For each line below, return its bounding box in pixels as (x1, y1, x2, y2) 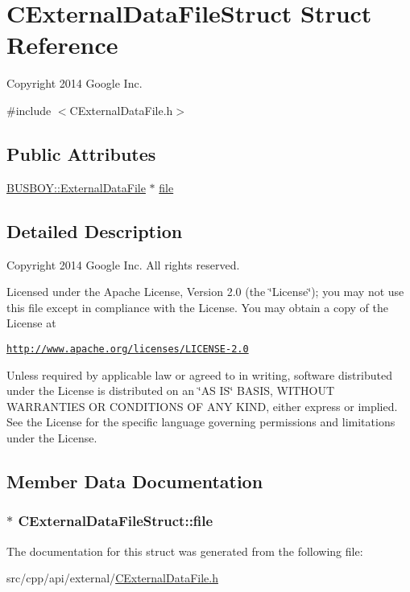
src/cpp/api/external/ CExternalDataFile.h (6, 569, 218, 586)
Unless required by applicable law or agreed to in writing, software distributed (6, 366, 392, 383)
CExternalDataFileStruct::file (18, 511, 213, 531)
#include (6, 101, 52, 118)
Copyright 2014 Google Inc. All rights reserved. (6, 256, 240, 273)
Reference (6, 28, 118, 61)
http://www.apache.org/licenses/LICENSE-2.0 (6, 343, 249, 355)
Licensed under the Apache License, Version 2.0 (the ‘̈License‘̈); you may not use (6, 283, 404, 300)
